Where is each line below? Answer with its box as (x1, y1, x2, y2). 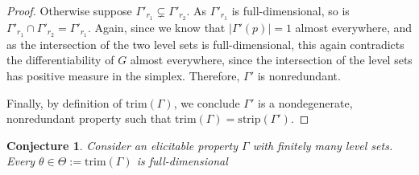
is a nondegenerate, (258, 94, 353, 111)
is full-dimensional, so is (231, 2, 350, 18)
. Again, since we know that (87, 18, 226, 35)
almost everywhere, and (295, 18, 413, 35)
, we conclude (173, 94, 240, 111)
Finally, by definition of (6, 94, 122, 111)
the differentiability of (6, 51, 114, 68)
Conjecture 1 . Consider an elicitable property (6, 136, 238, 153)
